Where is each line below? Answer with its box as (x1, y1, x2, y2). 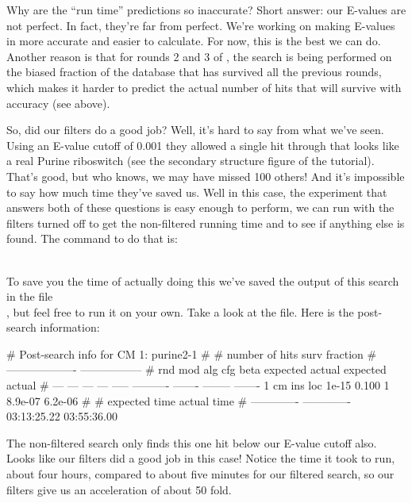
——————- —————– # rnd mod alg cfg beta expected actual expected (6, 361, 387, 378)
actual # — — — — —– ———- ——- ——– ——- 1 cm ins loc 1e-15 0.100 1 (6, 377, 390, 394)
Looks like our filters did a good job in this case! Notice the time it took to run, (6, 450, 395, 467)
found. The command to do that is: (6, 230, 178, 247)
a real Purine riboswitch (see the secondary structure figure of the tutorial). (6, 152, 375, 169)
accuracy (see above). (6, 94, 110, 111)
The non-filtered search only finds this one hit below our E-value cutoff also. (6, 434, 377, 451)
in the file (6, 288, 53, 305)
